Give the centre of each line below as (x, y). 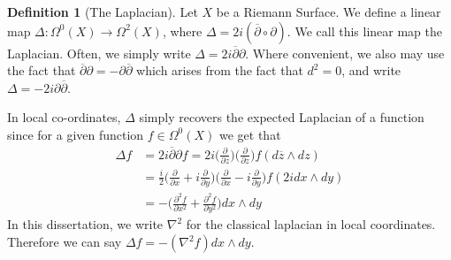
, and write (371, 70)
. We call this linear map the (364, 31)
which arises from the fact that (220, 70)
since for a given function (76, 134)
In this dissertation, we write (85, 224)
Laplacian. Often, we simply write (99, 53)
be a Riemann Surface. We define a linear (329, 11)
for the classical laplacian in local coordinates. (311, 224)
